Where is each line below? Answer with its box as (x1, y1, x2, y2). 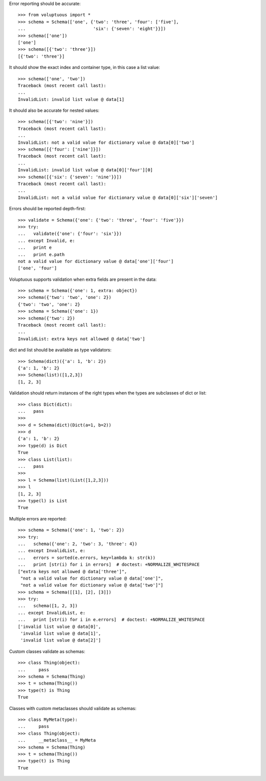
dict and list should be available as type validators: (9, 347, 112, 353)
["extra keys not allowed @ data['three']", (18, 569, 128, 574)
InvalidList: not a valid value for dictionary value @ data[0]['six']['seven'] (18, 195, 218, 200)
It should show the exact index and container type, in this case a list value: (9, 65, 160, 70)
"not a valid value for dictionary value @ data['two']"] (20, 583, 164, 588)
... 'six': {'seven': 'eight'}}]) (18, 26, 166, 32)
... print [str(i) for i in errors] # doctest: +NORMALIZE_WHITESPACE (18, 562, 200, 567)
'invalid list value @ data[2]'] (20, 638, 101, 643)
